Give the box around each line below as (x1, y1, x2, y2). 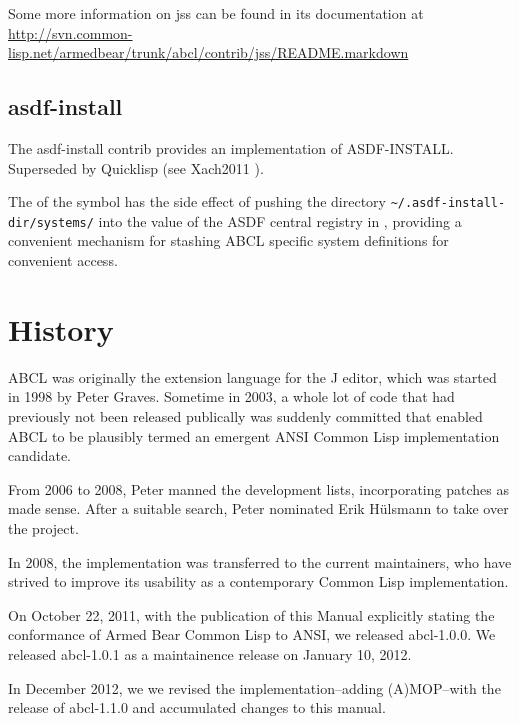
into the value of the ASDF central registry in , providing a (98, 210, 462, 231)
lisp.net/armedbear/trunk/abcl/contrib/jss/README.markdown (8, 42, 409, 63)
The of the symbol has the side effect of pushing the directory (8, 191, 386, 212)
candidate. (8, 445, 72, 466)
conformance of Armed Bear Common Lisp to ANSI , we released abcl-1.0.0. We (8, 624, 496, 645)
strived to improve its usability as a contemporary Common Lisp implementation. (8, 571, 509, 592)
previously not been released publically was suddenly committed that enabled (8, 405, 483, 426)
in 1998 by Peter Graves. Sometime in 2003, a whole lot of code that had (8, 386, 455, 407)
